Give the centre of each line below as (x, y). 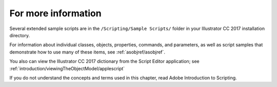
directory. (20, 35)
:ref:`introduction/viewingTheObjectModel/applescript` (67, 68)
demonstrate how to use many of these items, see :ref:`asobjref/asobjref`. (87, 52)
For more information (56, 13)
